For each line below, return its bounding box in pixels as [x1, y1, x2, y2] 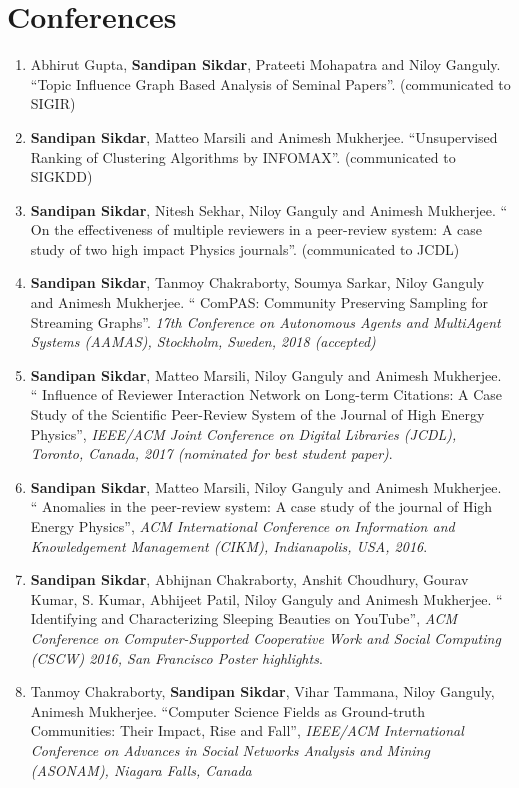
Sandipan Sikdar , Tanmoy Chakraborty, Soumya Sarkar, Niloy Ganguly [30, 272, 485, 293]
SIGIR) [30, 93, 76, 114]
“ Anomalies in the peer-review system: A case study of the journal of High [30, 496, 493, 517]
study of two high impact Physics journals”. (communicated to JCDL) [30, 238, 460, 259]
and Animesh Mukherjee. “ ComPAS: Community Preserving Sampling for [30, 292, 489, 313]
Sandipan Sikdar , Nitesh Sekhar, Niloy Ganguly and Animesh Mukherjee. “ [30, 199, 508, 220]
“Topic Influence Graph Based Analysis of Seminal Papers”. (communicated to [30, 73, 511, 94]
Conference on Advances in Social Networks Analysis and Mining [30, 739, 430, 760]
